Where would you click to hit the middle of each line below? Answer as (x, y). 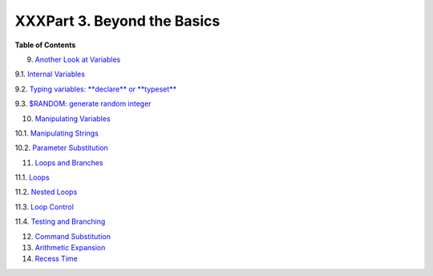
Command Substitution (73, 236)
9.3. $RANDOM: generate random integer (83, 103)
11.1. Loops (32, 177)
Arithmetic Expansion (70, 248)
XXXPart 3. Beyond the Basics (117, 21)
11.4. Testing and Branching (60, 221)
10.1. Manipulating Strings (57, 133)
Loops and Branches (69, 162)
